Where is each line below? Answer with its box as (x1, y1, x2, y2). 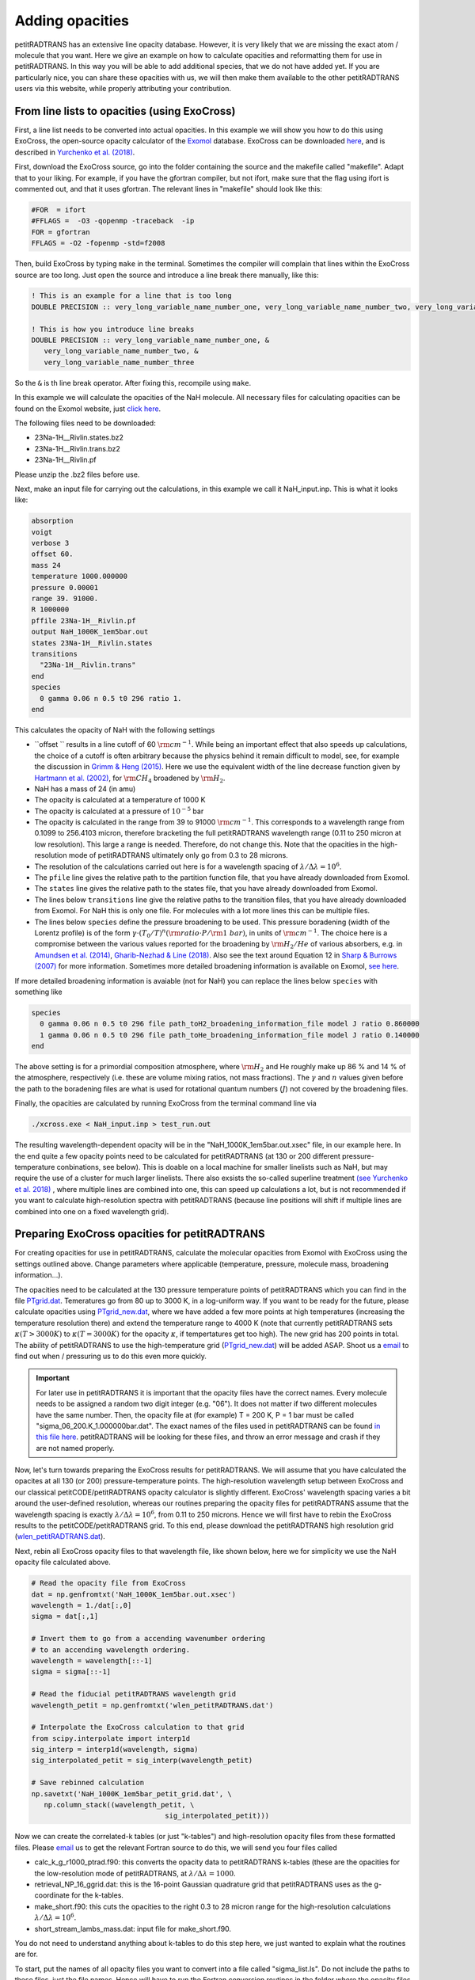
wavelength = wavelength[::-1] (31, 1656, 154, 1665)
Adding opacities (14, 12, 130, 29)
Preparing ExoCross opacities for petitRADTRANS (14, 1228, 265, 1241)
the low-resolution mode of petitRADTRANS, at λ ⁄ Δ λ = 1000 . (34, 1868, 237, 1878)
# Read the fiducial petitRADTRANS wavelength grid (31, 1689, 237, 1699)
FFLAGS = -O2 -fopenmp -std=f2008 (31, 238, 165, 248)
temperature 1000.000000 (31, 572, 128, 581)
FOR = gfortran (31, 227, 90, 237)
